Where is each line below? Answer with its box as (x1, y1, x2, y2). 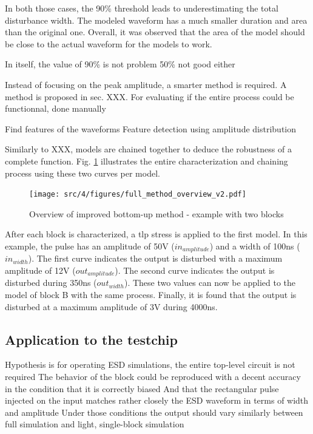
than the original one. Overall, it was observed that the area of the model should (5, 25, 305, 38)
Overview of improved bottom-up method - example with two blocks (29, 207, 284, 220)
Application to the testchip (5, 330, 178, 348)
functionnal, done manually (5, 102, 106, 115)
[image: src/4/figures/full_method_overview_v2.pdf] (29, 190, 246, 199)
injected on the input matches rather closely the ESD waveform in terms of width (5, 394, 309, 407)
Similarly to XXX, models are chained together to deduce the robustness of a (5, 143, 292, 155)
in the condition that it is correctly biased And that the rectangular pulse (5, 382, 279, 395)
